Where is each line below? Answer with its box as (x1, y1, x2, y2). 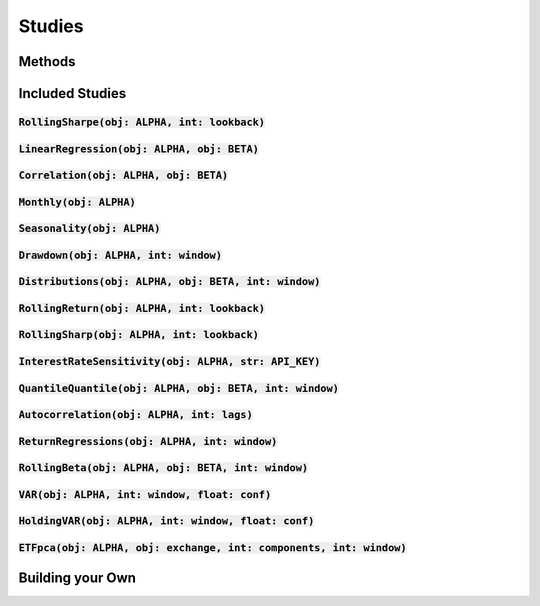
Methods (18, 53, 76, 70)
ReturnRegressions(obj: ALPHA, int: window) (18, 435, 278, 448)
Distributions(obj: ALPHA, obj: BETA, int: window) (18, 275, 321, 289)
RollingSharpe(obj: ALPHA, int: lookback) (18, 115, 265, 129)
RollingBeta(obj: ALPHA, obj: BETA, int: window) (18, 461, 309, 475)
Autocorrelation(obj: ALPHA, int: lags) (18, 408, 254, 422)
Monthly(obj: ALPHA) (18, 195, 137, 209)
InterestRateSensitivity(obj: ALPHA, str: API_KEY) (18, 355, 321, 369)
